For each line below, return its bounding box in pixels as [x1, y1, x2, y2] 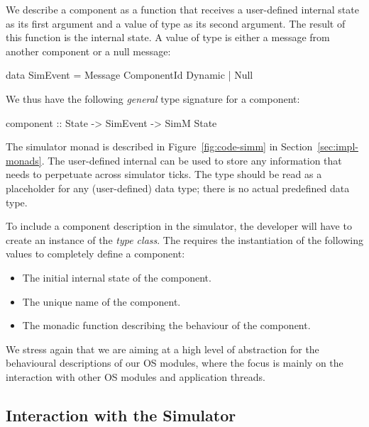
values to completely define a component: [6, 246, 185, 261]
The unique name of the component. [22, 294, 181, 309]
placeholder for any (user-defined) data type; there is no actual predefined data [6, 180, 350, 195]
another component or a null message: [6, 43, 171, 58]
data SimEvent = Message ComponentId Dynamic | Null [6, 67, 253, 82]
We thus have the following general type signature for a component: [6, 91, 300, 106]
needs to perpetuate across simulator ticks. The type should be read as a [6, 167, 322, 182]
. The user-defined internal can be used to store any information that [41, 152, 342, 167]
